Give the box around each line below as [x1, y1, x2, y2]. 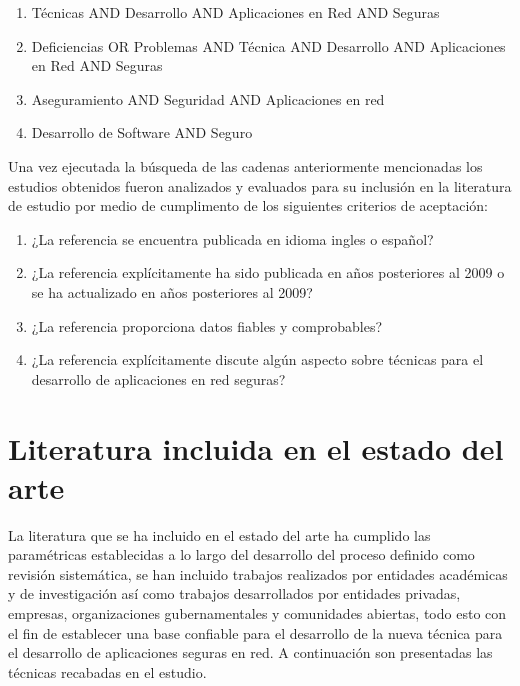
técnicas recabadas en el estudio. [8, 661, 207, 682]
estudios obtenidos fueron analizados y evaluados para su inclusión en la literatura [8, 175, 512, 196]
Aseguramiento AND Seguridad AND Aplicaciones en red [31, 88, 385, 109]
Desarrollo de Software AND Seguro [31, 122, 253, 143]
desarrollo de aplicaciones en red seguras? [31, 368, 286, 389]
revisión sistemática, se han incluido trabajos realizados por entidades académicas [8, 563, 508, 584]
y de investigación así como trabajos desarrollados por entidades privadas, [8, 583, 461, 604]
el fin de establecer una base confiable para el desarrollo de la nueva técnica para [8, 622, 503, 643]
